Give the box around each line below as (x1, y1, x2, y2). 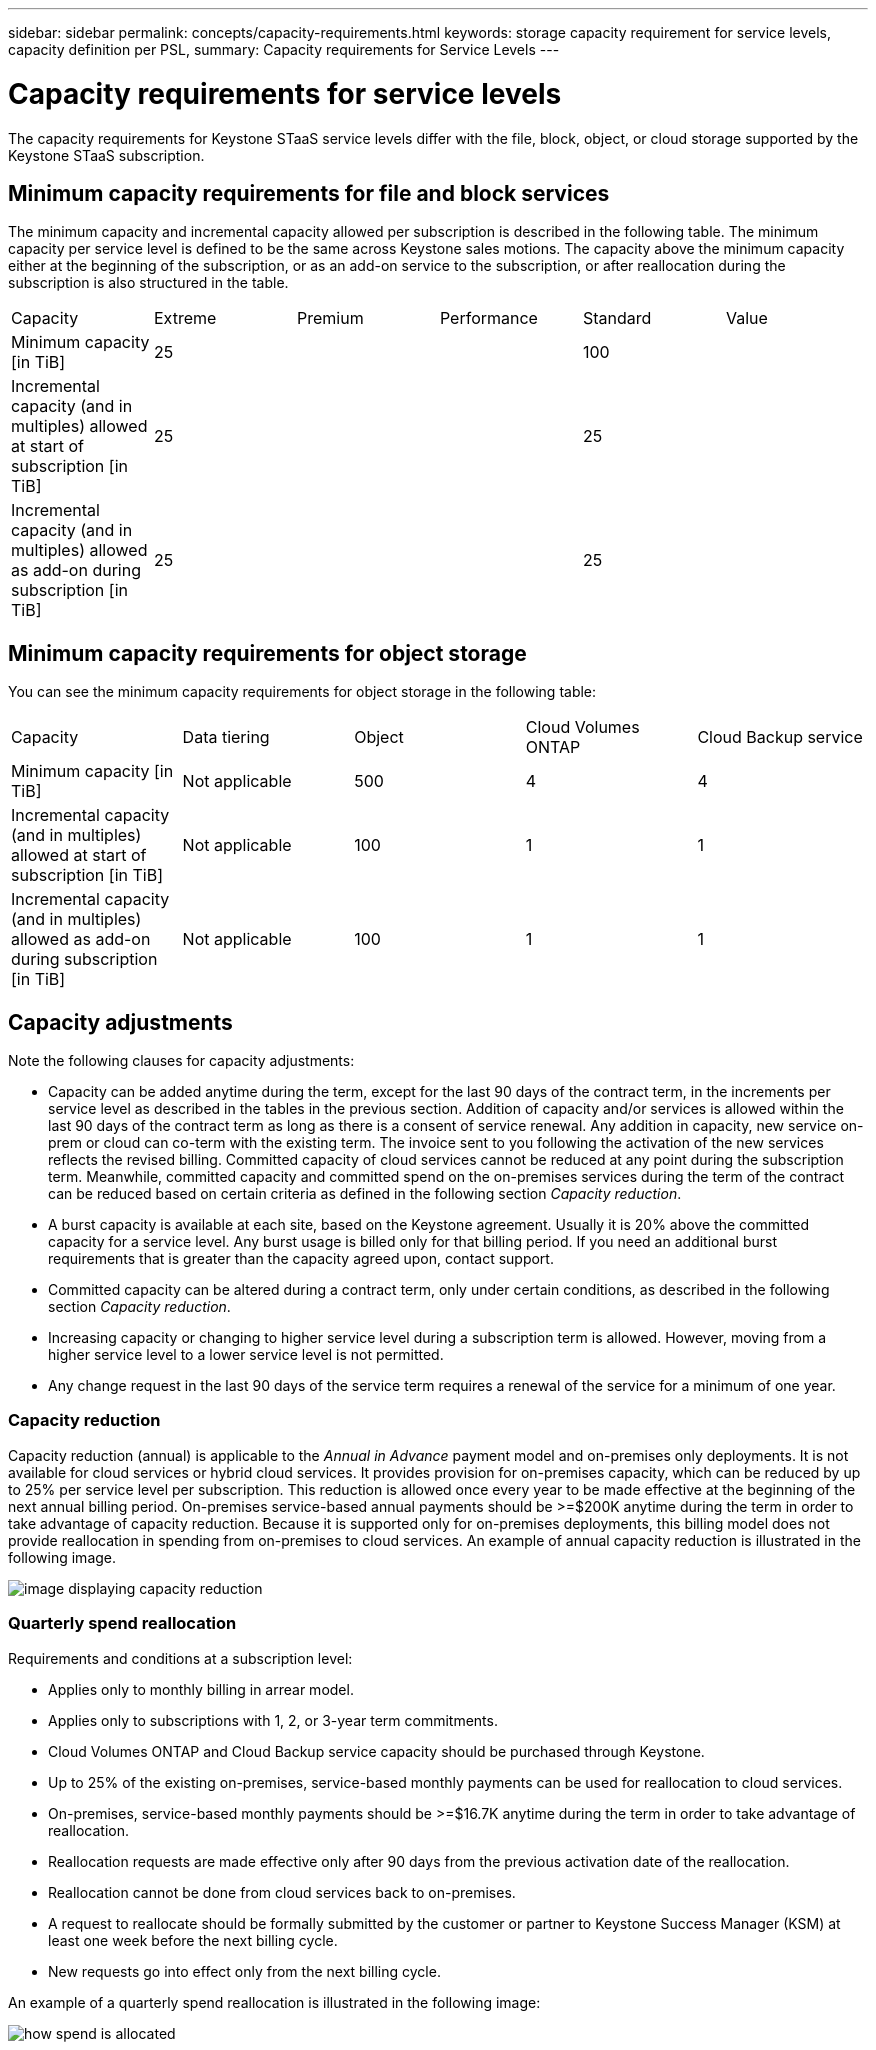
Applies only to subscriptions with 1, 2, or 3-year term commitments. (48, 1711, 498, 1729)
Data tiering (182, 727, 270, 748)
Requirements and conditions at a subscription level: (8, 1649, 353, 1667)
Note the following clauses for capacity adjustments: (8, 1052, 355, 1070)
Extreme (153, 308, 217, 329)
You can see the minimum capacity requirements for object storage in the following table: (8, 683, 597, 701)
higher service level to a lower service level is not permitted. (48, 1346, 444, 1364)
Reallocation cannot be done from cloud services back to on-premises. (48, 1883, 516, 1901)
